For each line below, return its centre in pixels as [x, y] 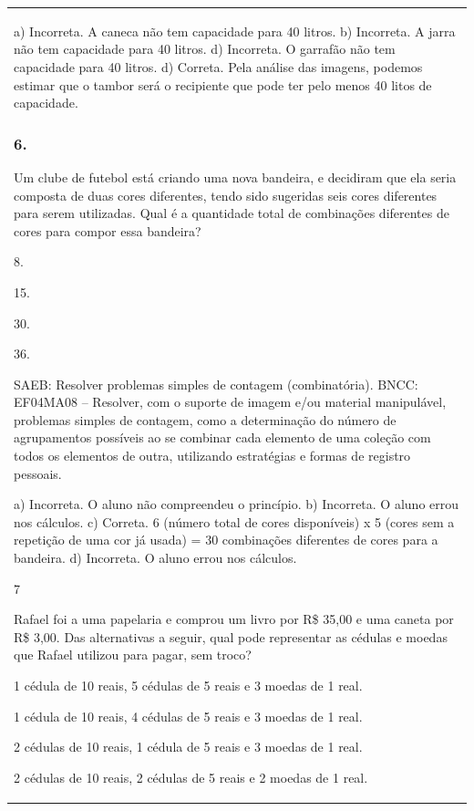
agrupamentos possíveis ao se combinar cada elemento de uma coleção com [222, 437]
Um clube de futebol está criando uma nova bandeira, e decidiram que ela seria [235, 177]
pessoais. [38, 473]
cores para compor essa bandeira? [108, 230]
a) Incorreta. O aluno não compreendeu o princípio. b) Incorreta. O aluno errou [237, 504]
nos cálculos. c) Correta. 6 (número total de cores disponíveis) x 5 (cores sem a [234, 521]
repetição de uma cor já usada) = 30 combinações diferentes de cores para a [226, 540]
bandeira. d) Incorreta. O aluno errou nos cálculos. [155, 558]
